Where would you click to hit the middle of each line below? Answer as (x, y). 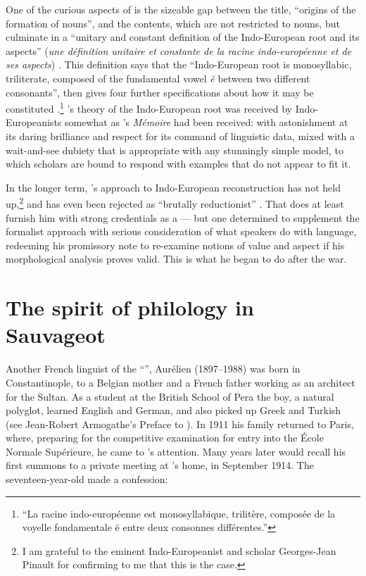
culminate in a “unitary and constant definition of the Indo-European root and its (183, 37)
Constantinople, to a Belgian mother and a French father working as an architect (181, 382)
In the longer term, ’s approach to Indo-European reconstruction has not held (173, 187)
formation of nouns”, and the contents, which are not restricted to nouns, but (173, 23)
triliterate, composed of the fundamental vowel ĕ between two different (158, 78)
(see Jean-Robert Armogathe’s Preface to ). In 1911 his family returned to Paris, (180, 424)
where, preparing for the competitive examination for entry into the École (165, 438)
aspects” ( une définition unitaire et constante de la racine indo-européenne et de (179, 50)
